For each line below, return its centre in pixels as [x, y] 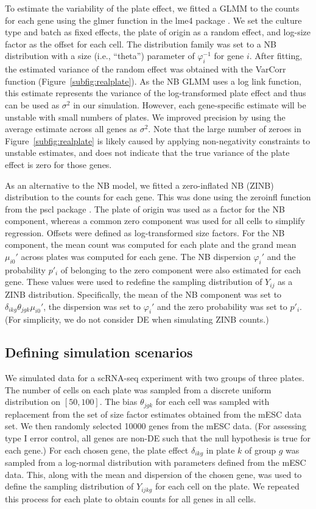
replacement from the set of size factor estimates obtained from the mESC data [153, 414]
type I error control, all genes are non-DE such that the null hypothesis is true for [158, 437]
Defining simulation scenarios [99, 352]
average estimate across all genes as [71, 129]
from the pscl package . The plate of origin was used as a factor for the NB [145, 209]
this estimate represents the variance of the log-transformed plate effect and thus [156, 93]
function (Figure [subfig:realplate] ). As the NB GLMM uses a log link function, [153, 81]
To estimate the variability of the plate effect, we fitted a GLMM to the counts [152, 8]
